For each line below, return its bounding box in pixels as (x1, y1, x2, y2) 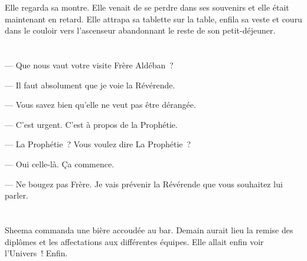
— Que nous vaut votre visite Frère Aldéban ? (5, 58, 174, 71)
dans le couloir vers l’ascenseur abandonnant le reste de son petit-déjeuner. (5, 24, 276, 37)
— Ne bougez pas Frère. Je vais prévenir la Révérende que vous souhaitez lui (5, 177, 283, 190)
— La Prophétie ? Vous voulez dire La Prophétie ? (5, 138, 191, 150)
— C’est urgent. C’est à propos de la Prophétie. (5, 118, 178, 130)
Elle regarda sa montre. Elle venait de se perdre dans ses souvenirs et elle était (5, 1, 289, 13)
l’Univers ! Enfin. (5, 247, 68, 259)
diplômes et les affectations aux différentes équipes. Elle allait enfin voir (5, 235, 264, 247)
